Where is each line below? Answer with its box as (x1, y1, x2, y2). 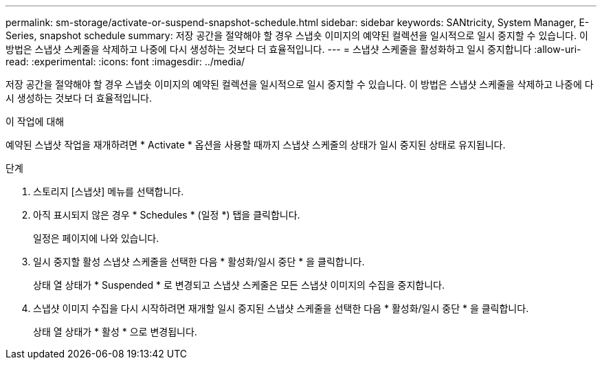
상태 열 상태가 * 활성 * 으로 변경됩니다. (33, 326, 197, 338)
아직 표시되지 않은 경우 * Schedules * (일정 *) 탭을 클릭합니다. (33, 209, 300, 221)
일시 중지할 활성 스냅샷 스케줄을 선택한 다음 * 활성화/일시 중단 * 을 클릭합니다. (33, 256, 365, 267)
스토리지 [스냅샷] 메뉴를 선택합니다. (33, 186, 184, 197)
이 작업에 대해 (5, 115, 65, 127)
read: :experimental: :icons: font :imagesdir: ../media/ (5, 56, 245, 67)
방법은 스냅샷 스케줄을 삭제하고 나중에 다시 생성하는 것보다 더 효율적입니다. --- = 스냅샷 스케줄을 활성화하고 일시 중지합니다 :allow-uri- (5, 43, 581, 55)
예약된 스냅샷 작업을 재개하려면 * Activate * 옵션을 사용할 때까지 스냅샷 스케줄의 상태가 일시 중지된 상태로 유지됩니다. (5, 139, 506, 151)
